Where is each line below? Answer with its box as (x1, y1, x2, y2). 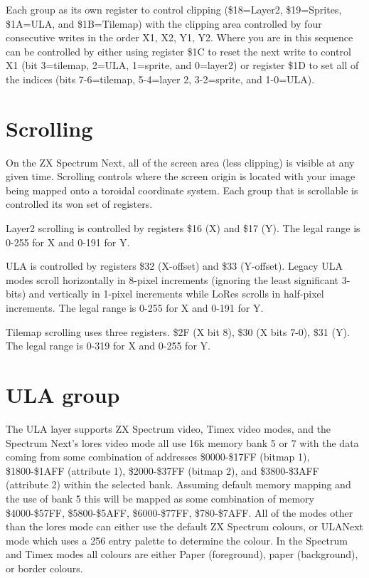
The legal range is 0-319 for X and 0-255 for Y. (6, 338, 210, 353)
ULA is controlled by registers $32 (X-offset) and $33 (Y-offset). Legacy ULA (6, 258, 343, 273)
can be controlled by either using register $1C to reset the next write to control (6, 43, 351, 58)
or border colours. (6, 560, 83, 575)
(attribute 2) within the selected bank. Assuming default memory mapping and (6, 477, 351, 492)
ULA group (6, 380, 120, 409)
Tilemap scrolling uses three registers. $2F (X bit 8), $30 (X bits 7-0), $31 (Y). (6, 324, 350, 339)
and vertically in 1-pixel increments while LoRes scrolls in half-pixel (28, 286, 324, 301)
